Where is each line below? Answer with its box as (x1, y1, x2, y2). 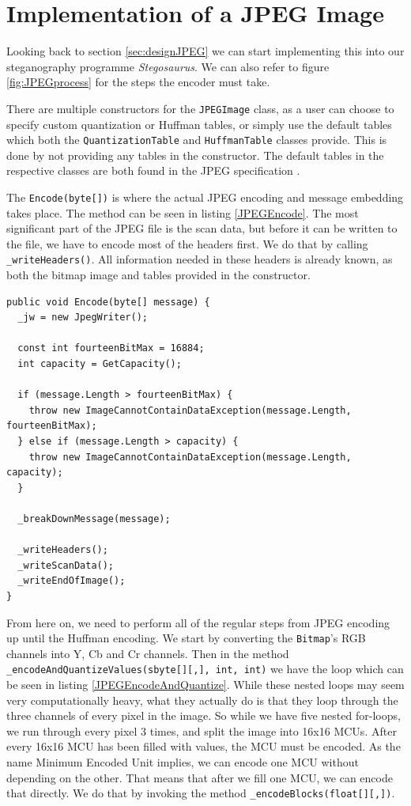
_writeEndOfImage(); (17, 575, 126, 587)
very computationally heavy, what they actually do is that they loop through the (6, 691, 398, 708)
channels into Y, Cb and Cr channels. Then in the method (6, 645, 289, 661)
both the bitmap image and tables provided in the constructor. (6, 267, 311, 283)
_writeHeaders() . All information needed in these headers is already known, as (6, 251, 393, 267)
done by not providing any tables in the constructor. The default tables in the (6, 146, 384, 163)
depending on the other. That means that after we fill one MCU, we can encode (6, 769, 393, 785)
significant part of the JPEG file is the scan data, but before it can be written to (6, 220, 398, 237)
